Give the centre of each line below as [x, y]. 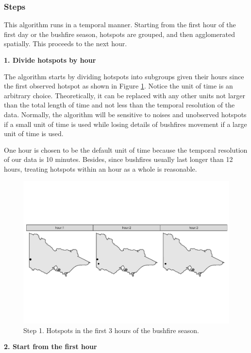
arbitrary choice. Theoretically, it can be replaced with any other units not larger [125, 95]
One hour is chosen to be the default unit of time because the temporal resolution [126, 150]
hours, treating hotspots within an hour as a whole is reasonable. [100, 168]
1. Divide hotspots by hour [50, 60]
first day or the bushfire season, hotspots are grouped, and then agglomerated [119, 34]
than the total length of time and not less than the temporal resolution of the [119, 105]
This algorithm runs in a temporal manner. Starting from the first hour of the [120, 25]
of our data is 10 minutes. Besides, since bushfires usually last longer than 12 [118, 159]
